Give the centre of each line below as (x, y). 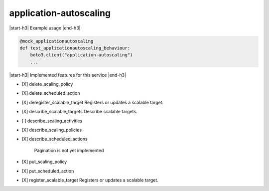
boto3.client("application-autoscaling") (81, 55)
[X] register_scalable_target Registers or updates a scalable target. (90, 180)
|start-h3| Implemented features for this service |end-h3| (68, 75)
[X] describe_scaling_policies (52, 130)
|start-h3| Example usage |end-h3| (45, 28)
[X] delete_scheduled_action (51, 93)
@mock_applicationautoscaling (57, 41)
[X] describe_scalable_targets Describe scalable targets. (79, 112)
